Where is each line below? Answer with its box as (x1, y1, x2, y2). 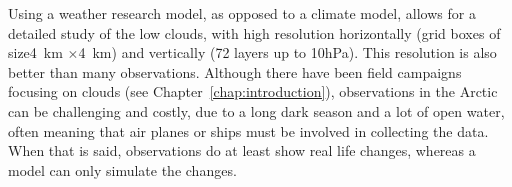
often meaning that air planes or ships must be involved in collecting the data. (8, 120, 489, 141)
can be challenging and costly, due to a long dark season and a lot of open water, (8, 100, 505, 121)
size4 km (8, 42, 63, 63)
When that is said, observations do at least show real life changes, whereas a (8, 140, 476, 161)
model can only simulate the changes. (8, 159, 237, 180)
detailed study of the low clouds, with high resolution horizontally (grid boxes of (8, 22, 501, 43)
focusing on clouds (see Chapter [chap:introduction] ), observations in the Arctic (8, 81, 498, 102)
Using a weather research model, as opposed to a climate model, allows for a (8, 3, 476, 23)
